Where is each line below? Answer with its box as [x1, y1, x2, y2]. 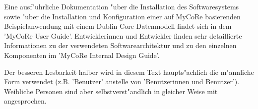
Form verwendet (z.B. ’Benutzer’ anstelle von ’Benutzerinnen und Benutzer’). [4, 76, 240, 87]
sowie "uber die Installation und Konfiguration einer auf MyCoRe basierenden [4, 11, 241, 21]
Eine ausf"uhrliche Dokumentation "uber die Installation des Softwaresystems [4, 1, 239, 11]
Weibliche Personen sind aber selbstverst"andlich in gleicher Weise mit [4, 86, 218, 96]
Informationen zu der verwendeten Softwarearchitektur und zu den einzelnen [4, 40, 237, 51]
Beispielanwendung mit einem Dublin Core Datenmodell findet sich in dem [4, 21, 232, 31]
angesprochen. [4, 96, 47, 106]
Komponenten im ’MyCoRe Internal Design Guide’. [4, 50, 160, 60]
